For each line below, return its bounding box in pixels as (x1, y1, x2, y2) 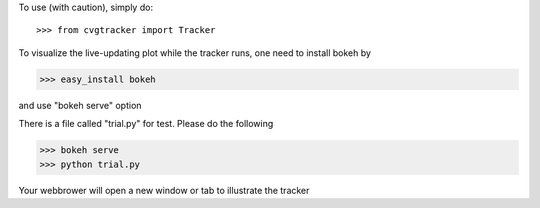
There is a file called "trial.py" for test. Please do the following (18, 118, 274, 130)
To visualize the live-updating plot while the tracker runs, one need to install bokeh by (18, 46, 372, 59)
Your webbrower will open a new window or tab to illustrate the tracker (18, 184, 310, 196)
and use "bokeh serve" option (18, 99, 142, 111)
